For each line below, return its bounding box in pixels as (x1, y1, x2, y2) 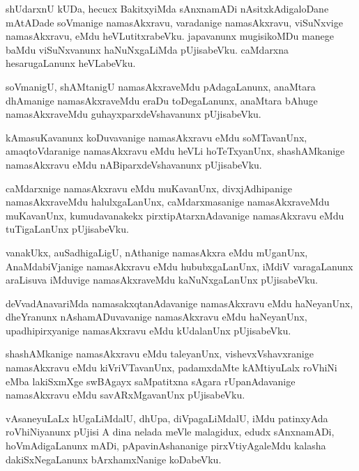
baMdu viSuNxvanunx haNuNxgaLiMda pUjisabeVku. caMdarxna (6, 42, 289, 56)
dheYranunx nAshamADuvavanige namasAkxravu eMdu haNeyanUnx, (6, 309, 307, 324)
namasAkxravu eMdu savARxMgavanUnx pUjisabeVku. (6, 387, 245, 402)
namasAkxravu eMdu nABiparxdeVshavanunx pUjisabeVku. (6, 157, 262, 171)
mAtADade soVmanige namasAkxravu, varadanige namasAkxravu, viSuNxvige (6, 15, 343, 29)
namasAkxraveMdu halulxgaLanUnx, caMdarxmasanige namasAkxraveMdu (6, 194, 330, 209)
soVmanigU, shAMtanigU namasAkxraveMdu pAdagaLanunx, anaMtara (6, 79, 316, 93)
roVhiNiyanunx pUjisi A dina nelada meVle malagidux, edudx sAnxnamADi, (6, 424, 335, 439)
